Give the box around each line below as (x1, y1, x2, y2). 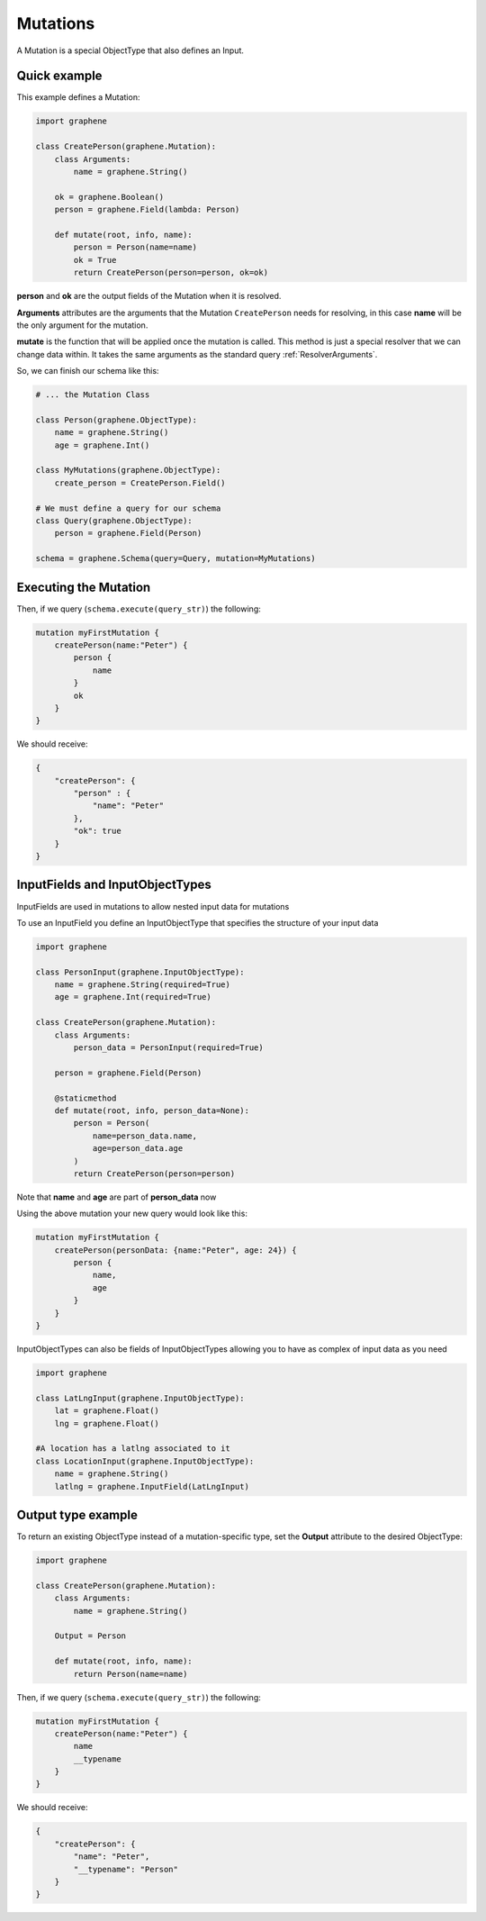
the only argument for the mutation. (16, 320, 148, 331)
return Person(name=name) (73, 1669, 188, 1679)
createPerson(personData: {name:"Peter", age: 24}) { (54, 1245, 297, 1255)
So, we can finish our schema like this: (16, 366, 159, 376)
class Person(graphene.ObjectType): (35, 414, 198, 425)
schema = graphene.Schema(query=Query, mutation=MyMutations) (35, 554, 316, 564)
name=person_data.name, (92, 1130, 198, 1141)
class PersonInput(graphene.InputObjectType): (35, 966, 245, 977)
